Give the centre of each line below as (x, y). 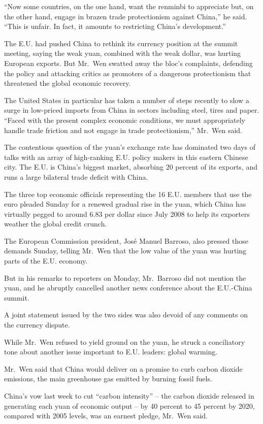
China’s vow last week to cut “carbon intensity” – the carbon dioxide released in (129, 396)
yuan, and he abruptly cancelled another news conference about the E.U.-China (128, 288)
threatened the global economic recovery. (68, 83)
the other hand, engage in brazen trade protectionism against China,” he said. (126, 16)
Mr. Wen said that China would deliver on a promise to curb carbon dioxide (123, 368)
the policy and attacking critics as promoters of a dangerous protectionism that (128, 73)
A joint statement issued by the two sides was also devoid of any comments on (126, 315)
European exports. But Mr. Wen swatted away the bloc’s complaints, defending (128, 63)
